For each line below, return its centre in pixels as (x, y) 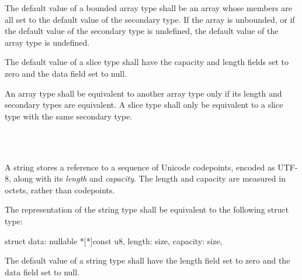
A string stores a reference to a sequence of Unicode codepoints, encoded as (140, 167)
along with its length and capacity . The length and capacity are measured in (150, 178)
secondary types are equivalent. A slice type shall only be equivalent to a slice (144, 105)
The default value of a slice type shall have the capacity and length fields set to (147, 62)
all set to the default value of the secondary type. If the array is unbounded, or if (150, 19)
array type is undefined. (47, 42)
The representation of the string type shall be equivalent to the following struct (147, 209)
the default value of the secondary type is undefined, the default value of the (142, 31)
